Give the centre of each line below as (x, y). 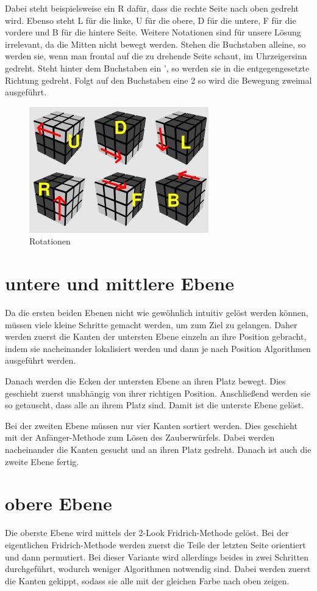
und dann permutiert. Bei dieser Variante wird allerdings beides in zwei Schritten (157, 556)
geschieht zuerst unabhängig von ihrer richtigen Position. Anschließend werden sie (158, 393)
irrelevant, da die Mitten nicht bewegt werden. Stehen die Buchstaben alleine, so (155, 44)
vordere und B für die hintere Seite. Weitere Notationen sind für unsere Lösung (153, 32)
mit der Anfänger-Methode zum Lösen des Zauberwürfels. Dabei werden (140, 437)
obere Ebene (59, 503)
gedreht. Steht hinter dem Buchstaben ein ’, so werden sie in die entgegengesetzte (157, 68)
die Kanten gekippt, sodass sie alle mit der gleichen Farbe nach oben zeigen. (147, 580)
